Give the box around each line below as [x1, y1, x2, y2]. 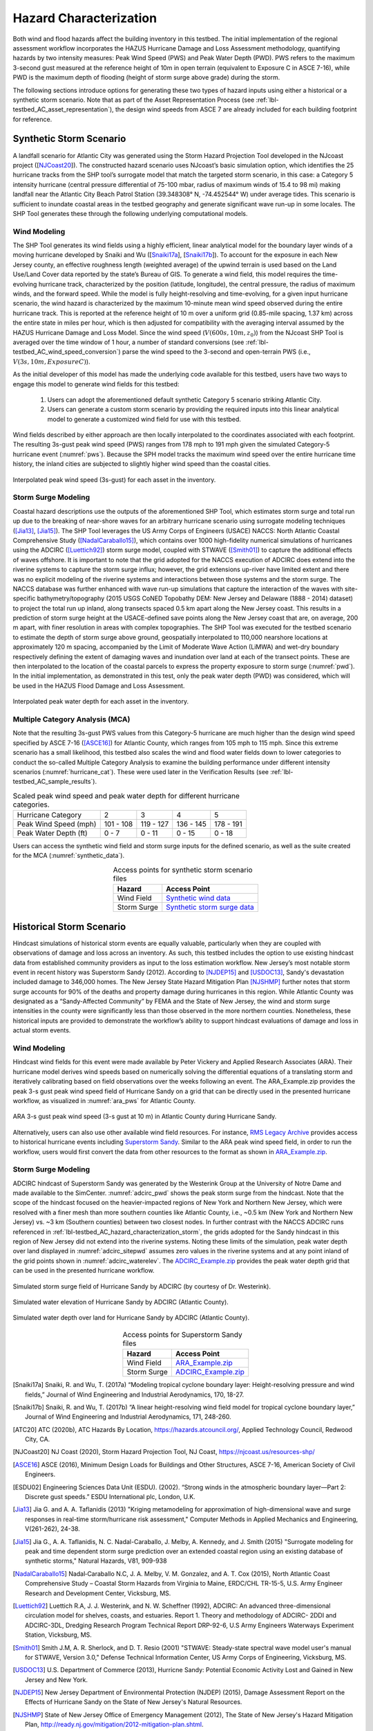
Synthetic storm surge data [166, 902, 255, 912]
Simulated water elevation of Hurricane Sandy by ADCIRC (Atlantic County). [12, 1298, 229, 1306]
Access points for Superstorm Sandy [122, 1329, 242, 1339]
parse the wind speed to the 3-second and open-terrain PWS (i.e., [122, 348, 311, 356]
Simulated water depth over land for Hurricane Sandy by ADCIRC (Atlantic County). [12, 1313, 250, 1322]
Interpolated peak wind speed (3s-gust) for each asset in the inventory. [12, 475, 216, 484]
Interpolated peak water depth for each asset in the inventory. [12, 697, 189, 706]
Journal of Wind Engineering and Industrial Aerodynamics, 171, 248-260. [25, 1412, 231, 1421]
